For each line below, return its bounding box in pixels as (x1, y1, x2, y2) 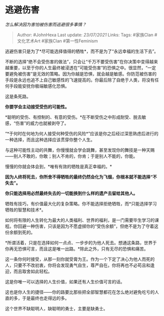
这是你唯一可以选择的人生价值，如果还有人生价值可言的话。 (5, 278, 125, 284)
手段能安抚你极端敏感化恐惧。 (9, 83, 69, 89)
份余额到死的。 (5, 229, 35, 235)
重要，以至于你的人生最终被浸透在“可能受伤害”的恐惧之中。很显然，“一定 (9, 64, 156, 71)
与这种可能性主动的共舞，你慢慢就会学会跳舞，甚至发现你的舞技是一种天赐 (5, 147, 155, 153)
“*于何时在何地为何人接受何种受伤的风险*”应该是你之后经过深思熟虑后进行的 (5, 130, 159, 137)
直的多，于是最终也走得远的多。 (5, 295, 69, 301)
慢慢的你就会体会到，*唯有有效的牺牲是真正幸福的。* (5, 163, 112, 169)
